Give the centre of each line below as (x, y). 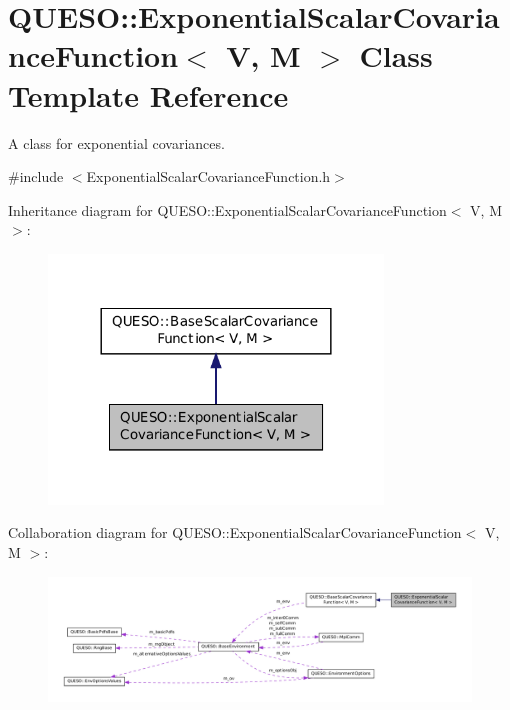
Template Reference (148, 94)
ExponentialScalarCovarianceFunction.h (208, 176)
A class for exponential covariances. (116, 142)
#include (36, 176)
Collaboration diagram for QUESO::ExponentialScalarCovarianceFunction (235, 532)
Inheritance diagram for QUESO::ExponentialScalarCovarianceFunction (227, 209)
